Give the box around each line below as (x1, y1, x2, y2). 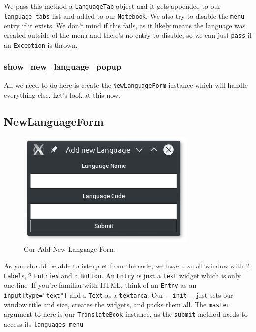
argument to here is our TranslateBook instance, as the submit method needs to (4, 309, 248, 319)
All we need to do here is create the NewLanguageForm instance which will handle (4, 80, 248, 90)
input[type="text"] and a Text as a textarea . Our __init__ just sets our (4, 289, 233, 299)
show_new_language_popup (4, 61, 122, 73)
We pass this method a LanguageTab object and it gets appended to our (4, 1, 221, 11)
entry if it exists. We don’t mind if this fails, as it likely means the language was (4, 20, 246, 31)
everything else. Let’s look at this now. (4, 90, 120, 100)
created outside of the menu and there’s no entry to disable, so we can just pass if (4, 30, 252, 40)
